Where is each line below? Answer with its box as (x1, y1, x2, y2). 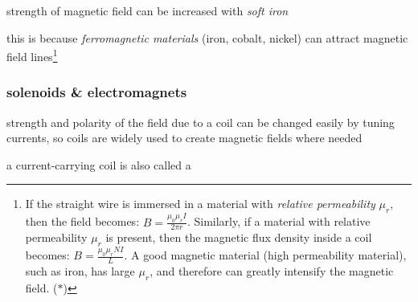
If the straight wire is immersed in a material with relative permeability (25, 195, 375, 212)
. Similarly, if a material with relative (186, 213, 371, 230)
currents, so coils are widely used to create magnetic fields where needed (6, 129, 363, 146)
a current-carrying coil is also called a (6, 156, 191, 173)
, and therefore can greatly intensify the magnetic (150, 263, 394, 280)
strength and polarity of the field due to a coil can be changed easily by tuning (6, 113, 395, 130)
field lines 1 (6, 46, 58, 64)
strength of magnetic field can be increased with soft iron (6, 2, 289, 18)
